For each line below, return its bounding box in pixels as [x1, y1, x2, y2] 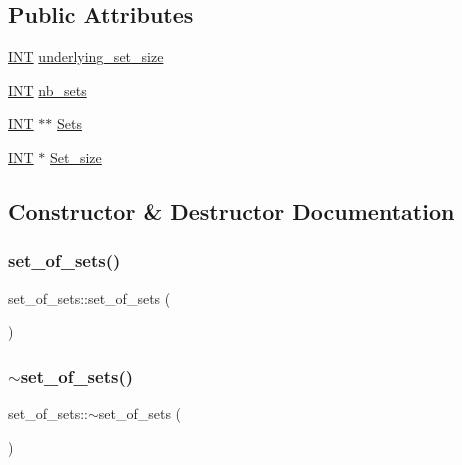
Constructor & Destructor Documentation [8, 195, 455, 226]
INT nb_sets [8, 79, 87, 100]
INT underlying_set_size [8, 46, 164, 67]
